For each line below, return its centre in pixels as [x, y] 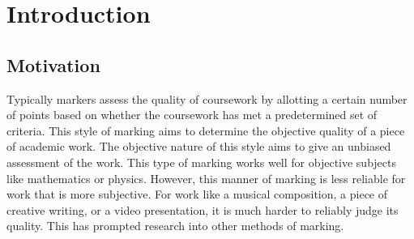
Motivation [53, 64]
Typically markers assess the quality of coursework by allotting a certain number [207, 98]
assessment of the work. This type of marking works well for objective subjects [201, 162]
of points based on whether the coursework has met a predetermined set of [192, 115]
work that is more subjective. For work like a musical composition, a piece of [197, 194]
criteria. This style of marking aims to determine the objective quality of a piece [206, 130]
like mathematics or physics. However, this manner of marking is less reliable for [206, 178]
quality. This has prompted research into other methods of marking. [175, 226]
